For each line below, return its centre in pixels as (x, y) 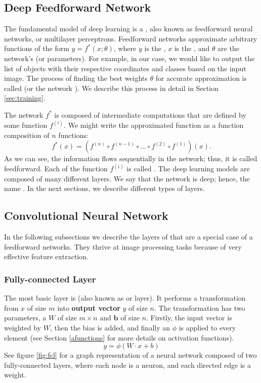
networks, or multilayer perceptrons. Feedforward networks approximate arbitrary (131, 38)
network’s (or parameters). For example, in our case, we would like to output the (129, 58)
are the (228, 48)
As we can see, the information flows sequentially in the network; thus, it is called (131, 158)
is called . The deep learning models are (188, 169)
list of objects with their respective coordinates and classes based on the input (125, 68)
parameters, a (25, 318)
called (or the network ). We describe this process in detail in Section (111, 88)
